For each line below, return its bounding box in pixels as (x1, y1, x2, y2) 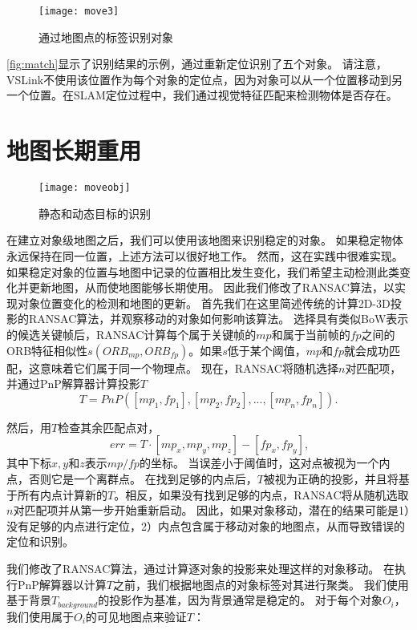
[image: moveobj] (38, 182, 131, 194)
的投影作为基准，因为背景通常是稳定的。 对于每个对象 (98, 592, 383, 608)
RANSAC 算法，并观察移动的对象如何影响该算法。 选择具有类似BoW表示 (28, 310, 409, 327)
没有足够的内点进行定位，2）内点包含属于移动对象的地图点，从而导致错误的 (6, 517, 405, 534)
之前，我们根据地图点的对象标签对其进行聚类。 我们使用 (113, 575, 409, 592)
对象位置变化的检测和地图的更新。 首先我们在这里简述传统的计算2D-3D (17, 294, 391, 311)
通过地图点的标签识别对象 (38, 28, 173, 45)
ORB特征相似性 (6, 341, 88, 358)
